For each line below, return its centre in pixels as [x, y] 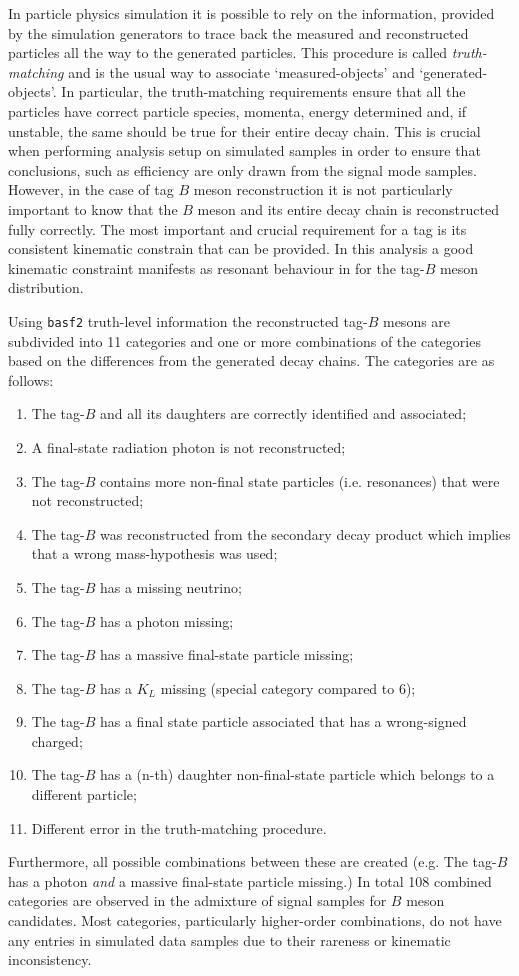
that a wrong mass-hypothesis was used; [154, 553]
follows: [31, 379]
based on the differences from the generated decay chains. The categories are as [251, 360]
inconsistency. [50, 959]
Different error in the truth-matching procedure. [179, 827]
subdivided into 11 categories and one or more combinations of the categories [244, 340]
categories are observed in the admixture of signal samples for [197, 900]
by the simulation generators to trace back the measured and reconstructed [238, 32]
